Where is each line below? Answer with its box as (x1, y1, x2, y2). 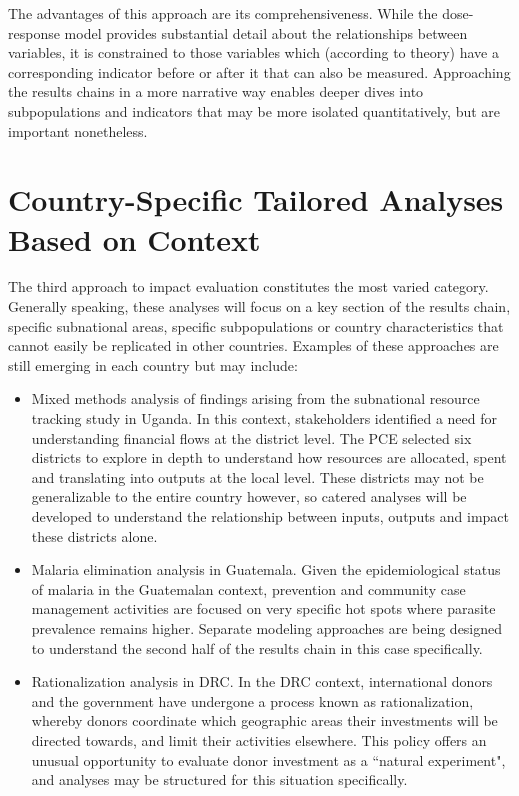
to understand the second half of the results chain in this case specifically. (31, 637, 483, 658)
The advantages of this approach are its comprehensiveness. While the (8, 3, 438, 23)
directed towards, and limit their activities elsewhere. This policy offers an (31, 729, 487, 750)
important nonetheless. (8, 120, 148, 141)
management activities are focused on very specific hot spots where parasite (31, 598, 496, 619)
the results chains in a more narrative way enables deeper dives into (8, 81, 424, 102)
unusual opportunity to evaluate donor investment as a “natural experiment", (31, 749, 506, 770)
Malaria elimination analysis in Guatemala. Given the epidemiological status (31, 559, 501, 580)
